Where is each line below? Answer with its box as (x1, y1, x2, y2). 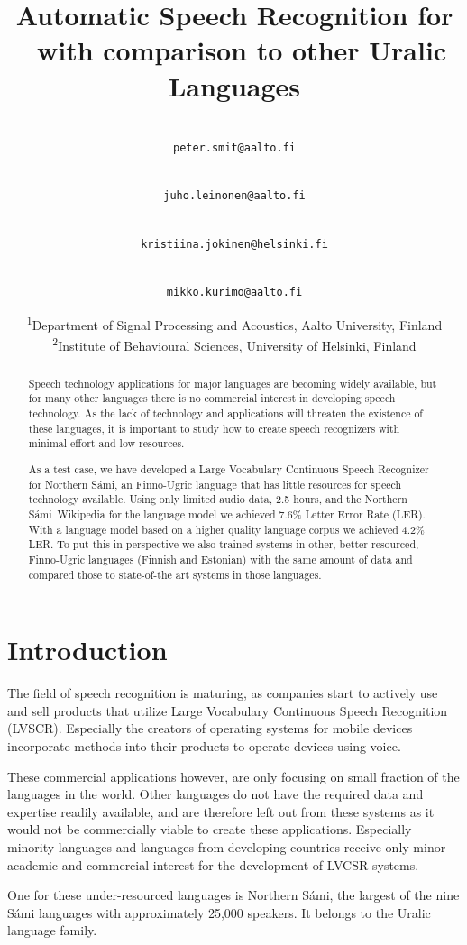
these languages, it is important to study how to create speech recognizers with (28, 420, 400, 436)
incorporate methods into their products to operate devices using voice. (7, 736, 401, 755)
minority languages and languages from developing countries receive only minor (7, 837, 446, 856)
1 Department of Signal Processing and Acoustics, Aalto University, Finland (26, 312, 443, 334)
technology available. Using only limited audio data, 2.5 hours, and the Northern (28, 491, 407, 507)
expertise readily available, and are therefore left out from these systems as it (7, 802, 435, 821)
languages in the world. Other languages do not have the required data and (7, 784, 424, 803)
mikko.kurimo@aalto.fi (166, 285, 303, 298)
